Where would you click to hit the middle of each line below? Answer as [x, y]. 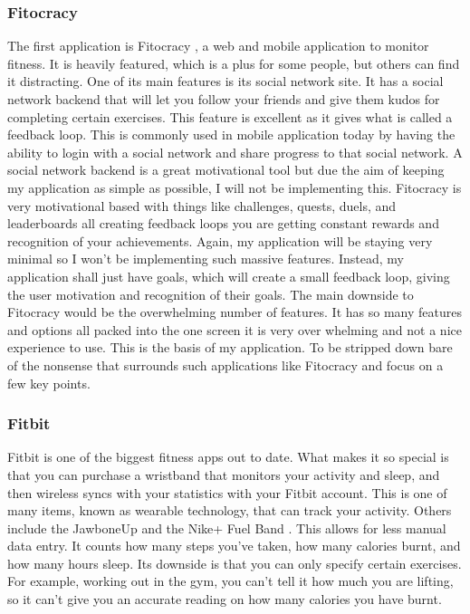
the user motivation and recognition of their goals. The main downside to [211, 294]
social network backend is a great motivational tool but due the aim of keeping [226, 170]
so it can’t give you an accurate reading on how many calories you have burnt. [225, 599]
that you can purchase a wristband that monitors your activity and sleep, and [224, 474]
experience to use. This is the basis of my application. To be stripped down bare [230, 347]
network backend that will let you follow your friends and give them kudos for [224, 99]
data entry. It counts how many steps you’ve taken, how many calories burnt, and [234, 546]
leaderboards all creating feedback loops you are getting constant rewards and [223, 223]
